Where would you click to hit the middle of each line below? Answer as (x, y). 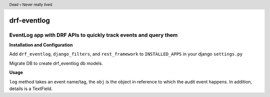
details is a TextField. (31, 89)
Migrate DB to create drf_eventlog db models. (56, 63)
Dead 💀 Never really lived (31, 4)
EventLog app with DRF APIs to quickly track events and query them (93, 35)
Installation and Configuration (41, 45)
